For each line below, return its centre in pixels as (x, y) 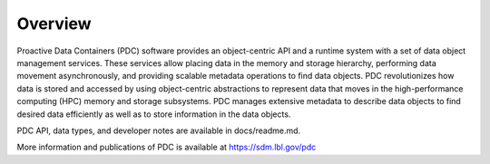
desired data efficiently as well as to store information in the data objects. (154, 114)
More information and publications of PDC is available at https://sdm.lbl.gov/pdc (167, 147)
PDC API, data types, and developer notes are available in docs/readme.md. (159, 130)
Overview (54, 24)
